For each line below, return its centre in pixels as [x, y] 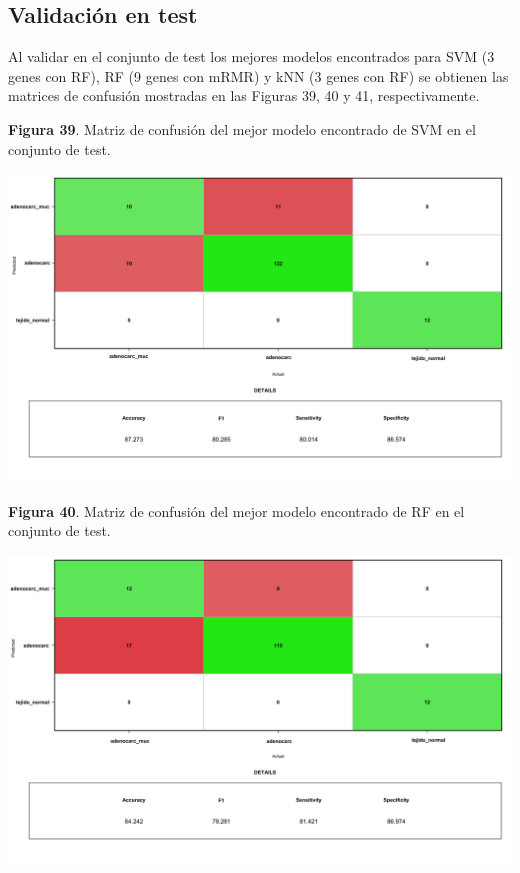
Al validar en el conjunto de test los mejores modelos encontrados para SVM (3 [251, 56]
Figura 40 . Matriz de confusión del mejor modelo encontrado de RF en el [236, 510]
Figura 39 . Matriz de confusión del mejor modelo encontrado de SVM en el [242, 128]
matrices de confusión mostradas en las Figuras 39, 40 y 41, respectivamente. [244, 95]
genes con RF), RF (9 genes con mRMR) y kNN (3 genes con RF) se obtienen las [258, 75]
